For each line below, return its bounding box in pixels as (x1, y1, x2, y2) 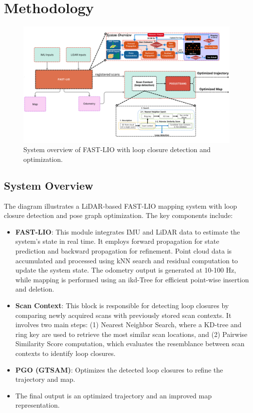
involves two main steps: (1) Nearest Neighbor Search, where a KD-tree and (15, 319, 242, 330)
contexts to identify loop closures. (15, 348, 116, 358)
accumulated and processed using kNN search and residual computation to (15, 255, 238, 265)
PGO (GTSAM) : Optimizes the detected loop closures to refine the (15, 364, 223, 374)
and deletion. (15, 284, 54, 294)
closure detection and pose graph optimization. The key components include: (4, 210, 233, 220)
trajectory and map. (15, 374, 75, 384)
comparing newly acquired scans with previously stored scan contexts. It (15, 310, 232, 320)
